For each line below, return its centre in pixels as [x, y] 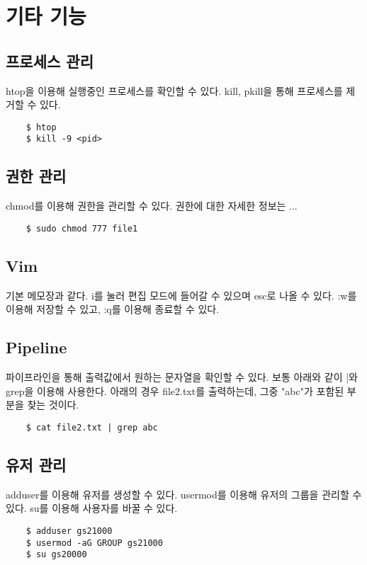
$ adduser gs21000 [69, 531]
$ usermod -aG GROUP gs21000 [94, 543]
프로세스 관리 [50, 61]
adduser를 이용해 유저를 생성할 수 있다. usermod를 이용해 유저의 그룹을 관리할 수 [184, 494]
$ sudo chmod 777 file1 [82, 228]
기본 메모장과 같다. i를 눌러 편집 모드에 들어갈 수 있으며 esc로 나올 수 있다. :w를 [181, 295]
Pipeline [36, 347]
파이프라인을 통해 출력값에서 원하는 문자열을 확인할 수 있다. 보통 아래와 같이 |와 [182, 377]
